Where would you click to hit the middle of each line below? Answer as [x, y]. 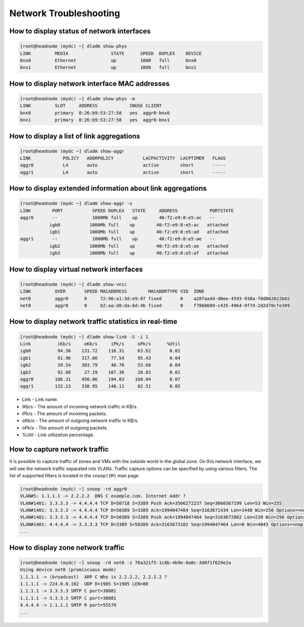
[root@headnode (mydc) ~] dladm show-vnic [73, 284]
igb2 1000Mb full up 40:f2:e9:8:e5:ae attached [139, 246]
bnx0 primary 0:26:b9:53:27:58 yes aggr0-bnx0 [95, 113]
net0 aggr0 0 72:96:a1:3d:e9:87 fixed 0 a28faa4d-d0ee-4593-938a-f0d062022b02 [155, 298]
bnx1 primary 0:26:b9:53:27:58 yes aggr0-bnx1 [95, 120]
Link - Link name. [40, 399]
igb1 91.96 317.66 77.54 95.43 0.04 [100, 358]
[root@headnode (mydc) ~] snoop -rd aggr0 [73, 489]
